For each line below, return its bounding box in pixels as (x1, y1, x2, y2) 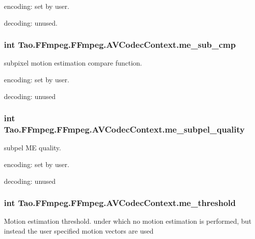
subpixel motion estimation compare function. (4, 58, 142, 68)
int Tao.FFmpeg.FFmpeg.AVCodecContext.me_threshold (4, 197, 236, 209)
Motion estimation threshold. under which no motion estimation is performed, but (4, 216, 252, 226)
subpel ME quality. (4, 142, 61, 153)
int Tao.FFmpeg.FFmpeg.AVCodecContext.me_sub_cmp (4, 38, 236, 51)
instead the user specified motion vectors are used (4, 225, 154, 236)
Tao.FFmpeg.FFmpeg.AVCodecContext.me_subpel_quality (4, 123, 245, 136)
